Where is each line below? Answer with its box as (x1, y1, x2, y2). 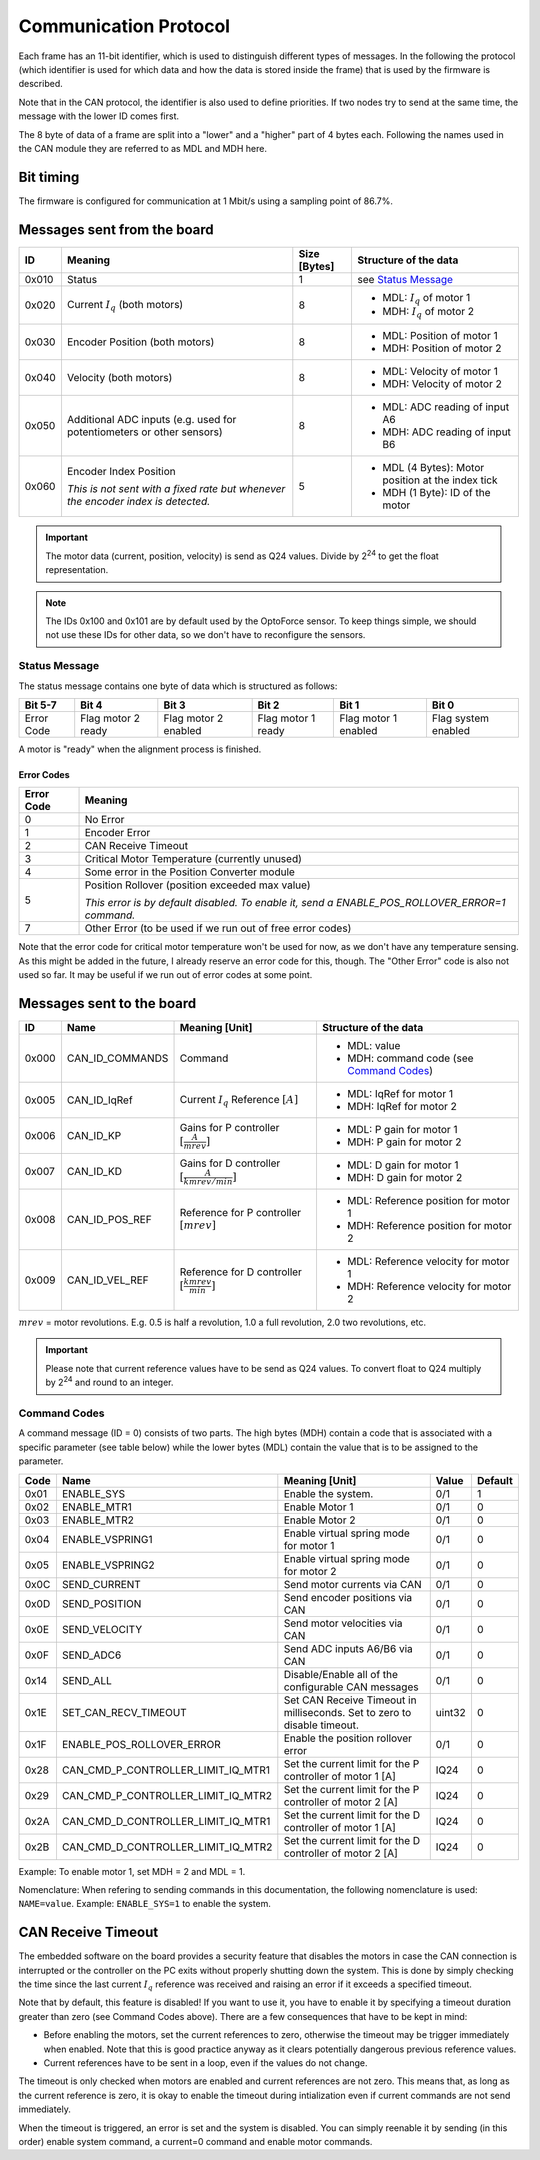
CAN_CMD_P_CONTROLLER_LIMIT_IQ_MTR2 (61, 1788, 272, 1802)
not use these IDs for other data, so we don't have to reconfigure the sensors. (45, 629, 366, 641)
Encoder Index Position (66, 465, 176, 479)
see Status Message (357, 272, 454, 286)
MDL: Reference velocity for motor (346, 1255, 510, 1269)
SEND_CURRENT (61, 1577, 142, 1591)
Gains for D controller (179, 1156, 281, 1170)
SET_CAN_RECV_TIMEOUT (61, 1705, 187, 1719)
